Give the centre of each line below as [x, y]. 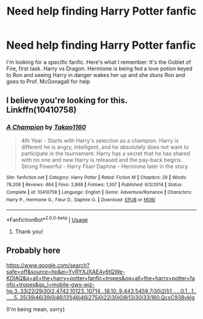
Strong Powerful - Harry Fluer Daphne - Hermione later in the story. [105, 166]
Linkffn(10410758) [41, 110]
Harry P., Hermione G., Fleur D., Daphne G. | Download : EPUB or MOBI [81, 200]
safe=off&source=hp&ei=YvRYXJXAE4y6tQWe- [66, 272]
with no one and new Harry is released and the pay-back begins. [101, 159]
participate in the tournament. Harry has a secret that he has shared [105, 153]
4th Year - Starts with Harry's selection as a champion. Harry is [100, 140]
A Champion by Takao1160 [46, 127]
